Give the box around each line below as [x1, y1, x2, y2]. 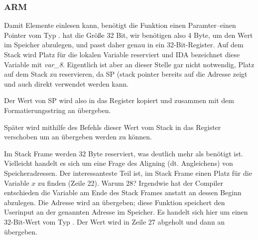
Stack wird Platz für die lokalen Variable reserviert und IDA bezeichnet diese [4, 49, 240, 59]
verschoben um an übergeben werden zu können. [4, 131, 152, 142]
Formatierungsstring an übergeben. [4, 105, 111, 115]
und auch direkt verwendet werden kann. [4, 78, 129, 89]
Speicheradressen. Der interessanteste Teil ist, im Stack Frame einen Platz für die [4, 167, 252, 178]
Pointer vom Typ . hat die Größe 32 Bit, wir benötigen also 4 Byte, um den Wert [4, 29, 253, 40]
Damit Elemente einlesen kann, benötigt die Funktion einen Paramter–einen [4, 20, 236, 30]
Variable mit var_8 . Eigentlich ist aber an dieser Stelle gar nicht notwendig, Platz [4, 59, 255, 69]
